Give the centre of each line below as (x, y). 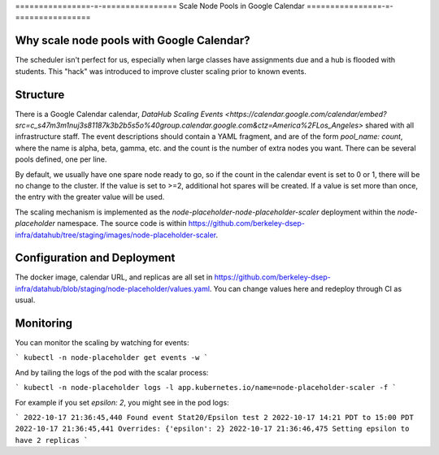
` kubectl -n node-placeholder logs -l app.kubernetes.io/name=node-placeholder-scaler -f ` (206, 388)
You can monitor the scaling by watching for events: (102, 343)
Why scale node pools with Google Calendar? (133, 41)
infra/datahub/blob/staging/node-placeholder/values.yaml (113, 288)
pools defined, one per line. (61, 159)
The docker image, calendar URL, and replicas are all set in (114, 277)
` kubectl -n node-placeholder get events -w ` (112, 358)
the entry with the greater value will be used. (90, 197)
